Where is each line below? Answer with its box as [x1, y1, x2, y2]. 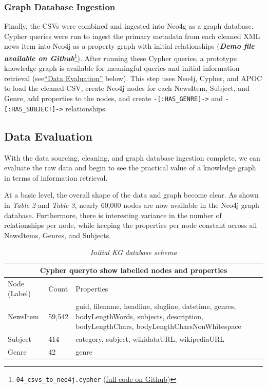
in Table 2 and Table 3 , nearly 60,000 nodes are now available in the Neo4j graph [4, 199, 259, 210]
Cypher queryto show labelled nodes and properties [40, 264, 227, 275]
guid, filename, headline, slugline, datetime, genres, [75, 301, 236, 312]
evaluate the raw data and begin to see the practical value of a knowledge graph [4, 162, 256, 173]
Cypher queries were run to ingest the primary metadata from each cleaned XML [4, 30, 260, 41]
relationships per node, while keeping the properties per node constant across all [4, 220, 257, 230]
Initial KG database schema [90, 247, 177, 258]
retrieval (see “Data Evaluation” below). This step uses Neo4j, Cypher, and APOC [4, 72, 262, 83]
